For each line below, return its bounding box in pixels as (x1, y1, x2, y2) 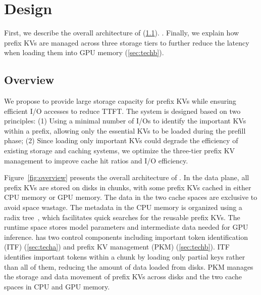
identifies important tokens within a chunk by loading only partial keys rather (4, 251, 245, 262)
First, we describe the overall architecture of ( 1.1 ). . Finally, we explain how (4, 27, 239, 38)
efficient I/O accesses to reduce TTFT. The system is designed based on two (4, 105, 241, 116)
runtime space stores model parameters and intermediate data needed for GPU (4, 222, 248, 232)
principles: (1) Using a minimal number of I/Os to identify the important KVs (4, 115, 246, 126)
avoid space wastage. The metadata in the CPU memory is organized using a (4, 202, 242, 213)
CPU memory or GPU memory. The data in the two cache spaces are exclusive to (4, 192, 257, 202)
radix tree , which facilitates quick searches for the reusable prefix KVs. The (4, 212, 240, 222)
